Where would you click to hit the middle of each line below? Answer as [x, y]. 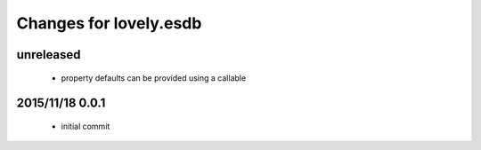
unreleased [49, 55]
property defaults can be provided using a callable [154, 78]
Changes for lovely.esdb [109, 23]
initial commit [86, 126]
